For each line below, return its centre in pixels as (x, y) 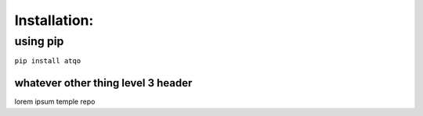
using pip (39, 41)
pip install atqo (48, 61)
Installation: (54, 20)
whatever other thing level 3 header (103, 83)
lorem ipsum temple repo (55, 102)
